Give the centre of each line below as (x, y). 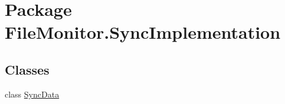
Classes (27, 69)
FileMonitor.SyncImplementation (143, 32)
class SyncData (32, 94)
